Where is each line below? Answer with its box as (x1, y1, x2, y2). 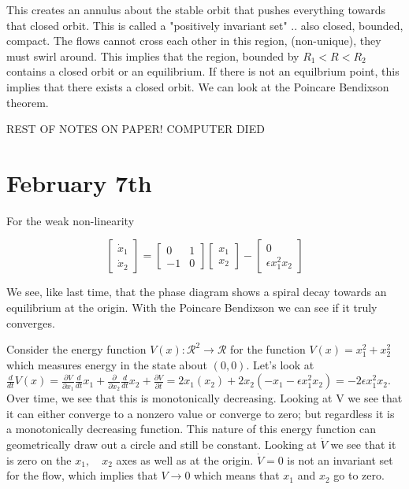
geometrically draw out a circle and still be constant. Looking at (6, 435, 318, 452)
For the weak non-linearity (6, 212, 135, 228)
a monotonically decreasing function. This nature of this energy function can (6, 420, 376, 437)
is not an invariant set (287, 451, 393, 468)
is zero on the (6, 451, 72, 468)
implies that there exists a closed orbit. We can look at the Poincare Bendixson (6, 78, 389, 94)
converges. (6, 314, 55, 331)
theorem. (6, 94, 49, 110)
